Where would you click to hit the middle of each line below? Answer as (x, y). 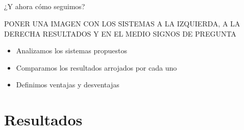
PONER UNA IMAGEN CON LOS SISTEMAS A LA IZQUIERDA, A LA (122, 23)
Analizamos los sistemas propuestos (71, 51)
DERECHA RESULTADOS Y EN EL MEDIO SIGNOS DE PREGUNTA (120, 33)
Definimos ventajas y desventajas (68, 85)
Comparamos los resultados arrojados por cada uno (96, 67)
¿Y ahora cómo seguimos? (45, 6)
